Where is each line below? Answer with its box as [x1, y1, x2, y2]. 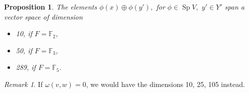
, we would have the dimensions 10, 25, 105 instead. [86, 78, 245, 89]
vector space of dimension [4, 11, 83, 22]
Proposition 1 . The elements [4, 2, 97, 12]
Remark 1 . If [4, 78, 43, 89]
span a [224, 2, 244, 12]
